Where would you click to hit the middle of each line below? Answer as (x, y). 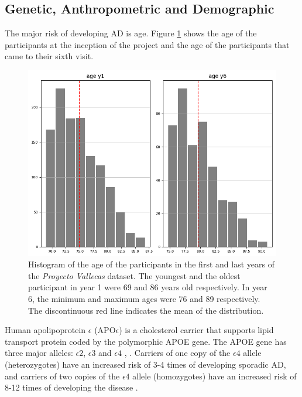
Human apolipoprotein (45, 330)
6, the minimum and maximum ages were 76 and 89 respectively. (144, 299)
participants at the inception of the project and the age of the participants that (147, 44)
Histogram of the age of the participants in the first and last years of (151, 264)
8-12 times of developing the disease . (71, 387)
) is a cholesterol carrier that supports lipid (196, 330)
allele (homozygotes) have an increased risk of (215, 376)
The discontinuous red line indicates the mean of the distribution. (146, 310)
